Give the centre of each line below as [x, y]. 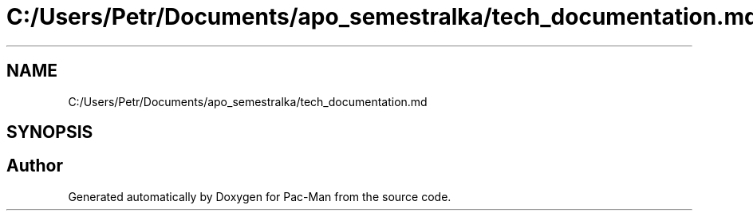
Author [35, 166]
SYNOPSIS [50, 132]
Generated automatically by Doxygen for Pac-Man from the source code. [260, 196]
